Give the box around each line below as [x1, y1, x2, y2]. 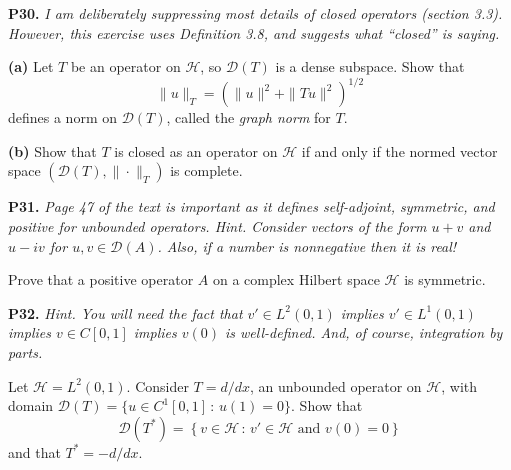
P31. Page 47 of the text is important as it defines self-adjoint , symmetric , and [8, 196, 495, 217]
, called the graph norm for [166, 107, 331, 128]
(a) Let [8, 56, 54, 77]
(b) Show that [8, 140, 97, 161]
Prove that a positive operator [8, 269, 194, 290]
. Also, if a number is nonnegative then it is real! [157, 235, 457, 256]
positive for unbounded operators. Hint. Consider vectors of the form [8, 216, 427, 237]
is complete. [170, 160, 243, 181]
